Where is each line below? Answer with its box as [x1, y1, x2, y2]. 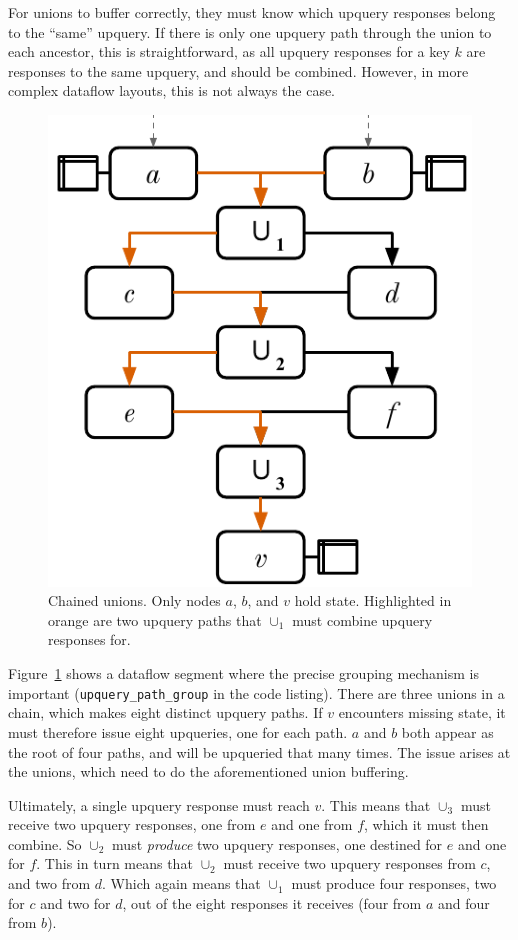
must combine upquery [292, 609, 433, 630]
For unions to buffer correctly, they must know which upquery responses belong [8, 2, 496, 22]
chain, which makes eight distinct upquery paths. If [8, 702, 323, 723]
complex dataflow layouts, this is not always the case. [8, 80, 336, 101]
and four [438, 892, 490, 913]
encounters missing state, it [338, 702, 506, 723]
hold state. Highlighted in [294, 590, 452, 611]
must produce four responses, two [291, 873, 497, 894]
